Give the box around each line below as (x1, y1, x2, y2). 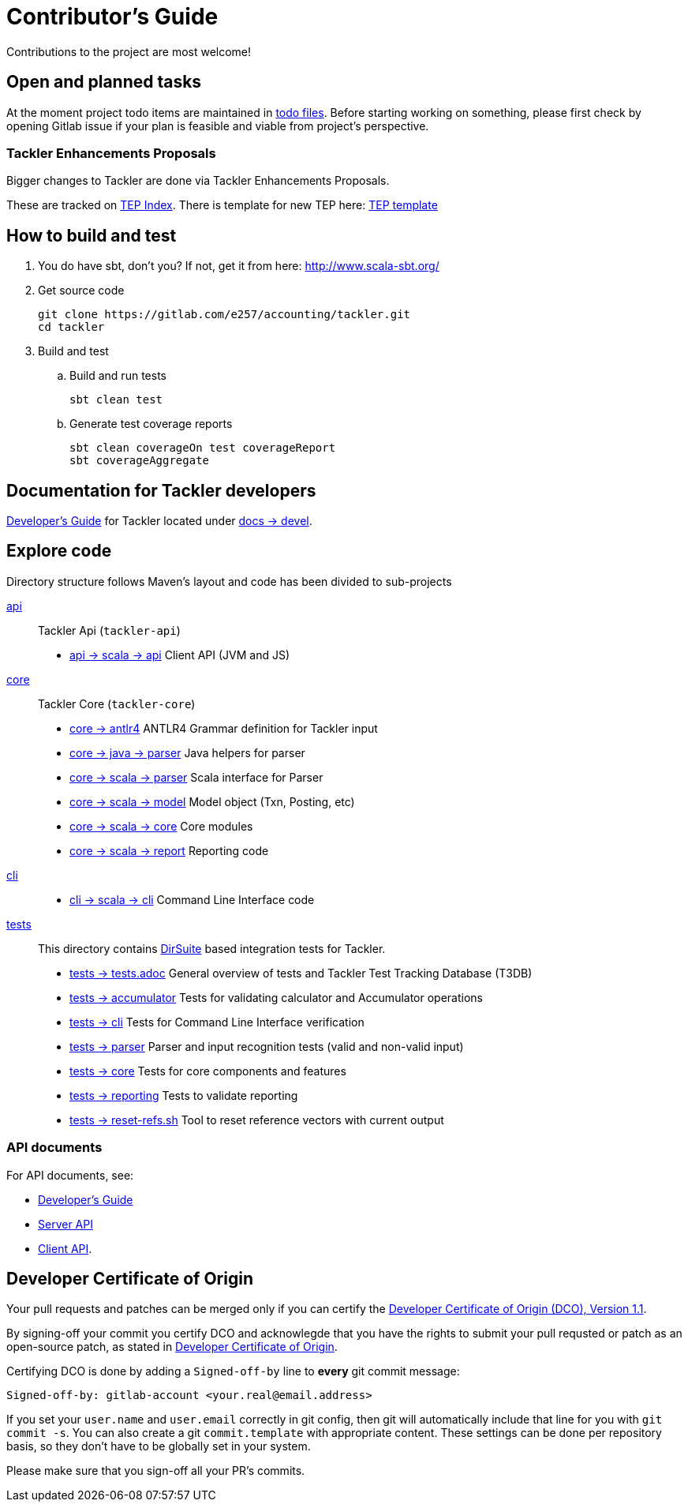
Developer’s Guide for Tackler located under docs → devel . (6, 514, 312, 528)
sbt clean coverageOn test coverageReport (69, 441, 336, 455)
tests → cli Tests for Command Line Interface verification (69, 1015, 365, 1029)
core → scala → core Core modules (69, 819, 253, 833)
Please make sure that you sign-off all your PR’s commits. (6, 1464, 305, 1478)
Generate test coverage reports (69, 417, 233, 431)
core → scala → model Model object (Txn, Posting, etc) (69, 794, 355, 808)
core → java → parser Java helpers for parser (69, 745, 305, 760)
